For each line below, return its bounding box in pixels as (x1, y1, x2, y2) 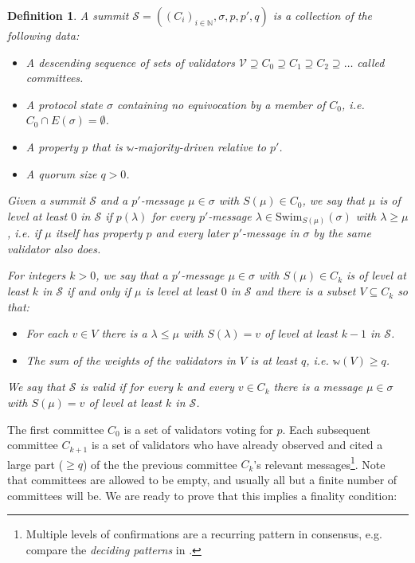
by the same (313, 225, 371, 241)
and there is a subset (255, 283, 356, 299)
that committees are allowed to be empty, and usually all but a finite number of (7, 471, 397, 487)
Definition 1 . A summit (7, 7, 129, 23)
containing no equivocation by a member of (116, 96, 326, 112)
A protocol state (25, 96, 103, 112)
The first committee (7, 420, 104, 437)
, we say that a (96, 267, 168, 283)
